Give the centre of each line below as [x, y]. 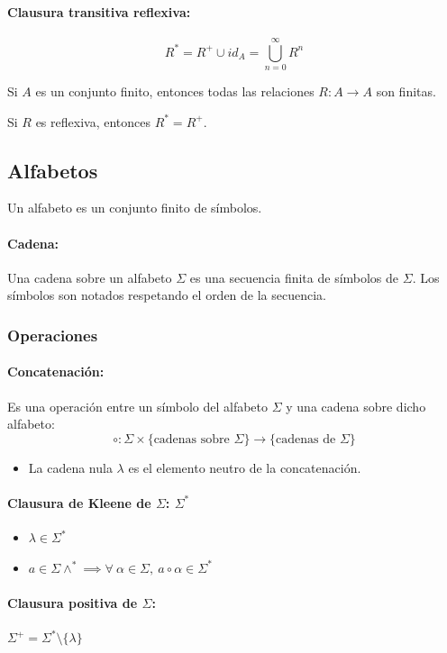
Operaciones [53, 335]
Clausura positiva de [73, 602]
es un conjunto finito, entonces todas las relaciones [175, 91]
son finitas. [406, 91]
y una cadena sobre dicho [356, 406]
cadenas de [306, 439]
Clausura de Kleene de [79, 502]
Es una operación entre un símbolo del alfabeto [138, 406]
